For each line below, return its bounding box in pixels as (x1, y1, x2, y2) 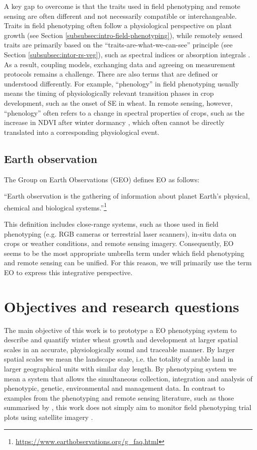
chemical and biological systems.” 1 (4, 201, 107, 212)
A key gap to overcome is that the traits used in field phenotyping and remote (4, 1, 241, 11)
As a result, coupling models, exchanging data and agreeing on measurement (4, 59, 236, 69)
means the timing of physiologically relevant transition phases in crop (4, 88, 214, 98)
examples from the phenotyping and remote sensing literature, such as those (4, 392, 234, 403)
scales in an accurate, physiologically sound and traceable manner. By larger (4, 344, 235, 354)
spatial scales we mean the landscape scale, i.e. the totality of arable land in (4, 354, 234, 364)
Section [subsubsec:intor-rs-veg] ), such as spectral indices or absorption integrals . (4, 49, 250, 59)
